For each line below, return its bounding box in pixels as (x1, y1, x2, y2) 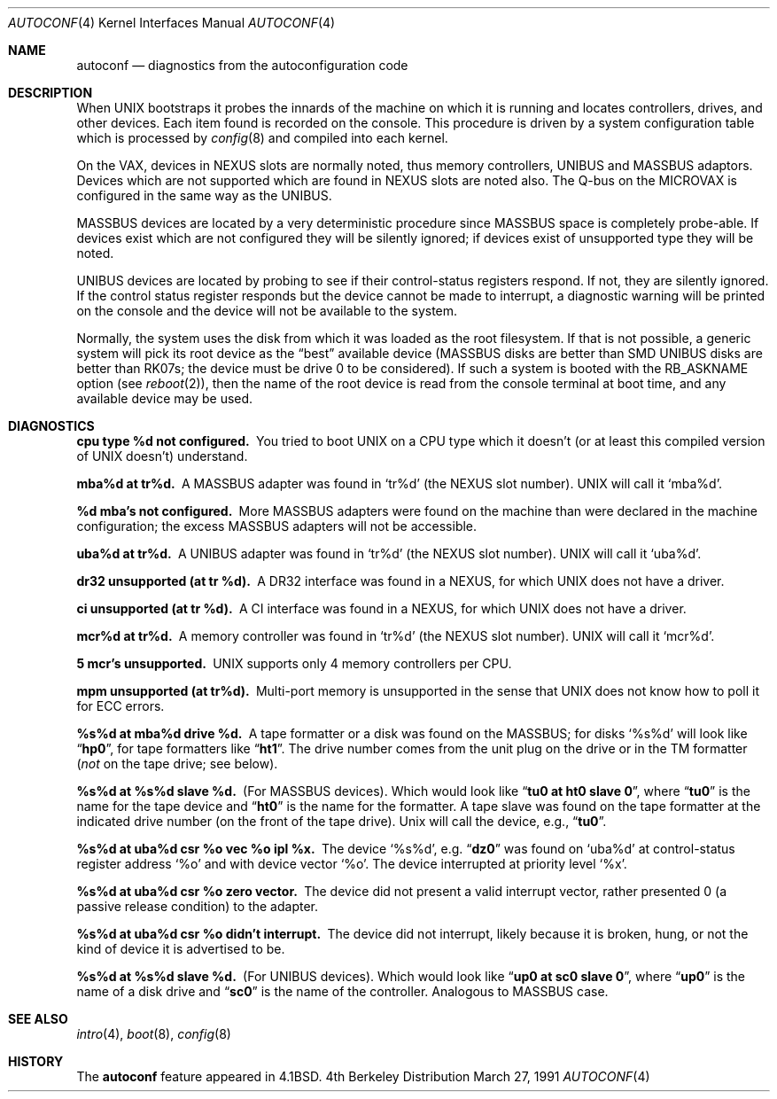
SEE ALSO (8, 1011, 68, 1026)
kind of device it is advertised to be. (76, 941, 285, 956)
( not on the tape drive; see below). (76, 756, 278, 771)
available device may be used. (76, 391, 253, 406)
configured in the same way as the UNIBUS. (76, 188, 332, 203)
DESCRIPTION (8, 85, 93, 100)
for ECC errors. (76, 698, 165, 713)
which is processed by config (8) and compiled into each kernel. (76, 130, 448, 145)
